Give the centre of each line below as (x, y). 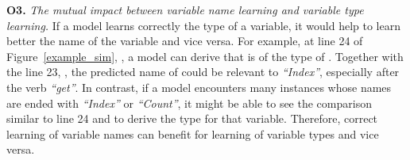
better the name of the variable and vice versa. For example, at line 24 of (185, 41)
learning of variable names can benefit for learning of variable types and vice (193, 133)
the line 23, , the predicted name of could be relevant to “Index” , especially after (203, 72)
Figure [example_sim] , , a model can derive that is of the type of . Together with (205, 56)
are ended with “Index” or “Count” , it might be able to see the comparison (189, 103)
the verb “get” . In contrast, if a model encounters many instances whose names (199, 87)
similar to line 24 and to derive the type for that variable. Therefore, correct (192, 118)
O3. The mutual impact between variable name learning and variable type (185, 10)
